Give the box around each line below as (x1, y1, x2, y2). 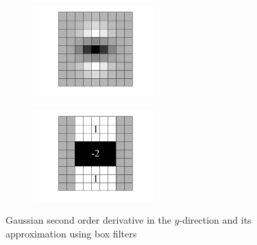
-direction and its (179, 213, 252, 227)
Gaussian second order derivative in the (5, 213, 171, 227)
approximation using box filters (5, 226, 137, 240)
